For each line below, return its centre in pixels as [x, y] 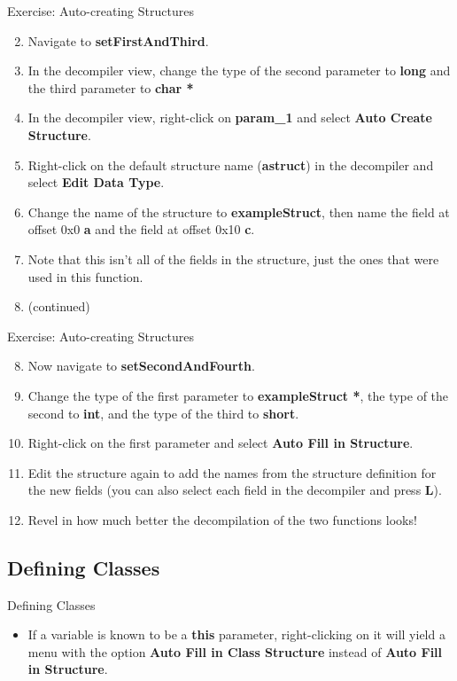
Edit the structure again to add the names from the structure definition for [232, 472]
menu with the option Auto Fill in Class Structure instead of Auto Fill [235, 651]
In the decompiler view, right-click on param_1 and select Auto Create [230, 117]
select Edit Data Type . [96, 182]
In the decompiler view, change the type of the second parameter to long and [239, 70]
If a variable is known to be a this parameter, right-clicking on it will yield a [236, 634]
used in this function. [85, 276]
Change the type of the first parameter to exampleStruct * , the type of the [238, 395]
